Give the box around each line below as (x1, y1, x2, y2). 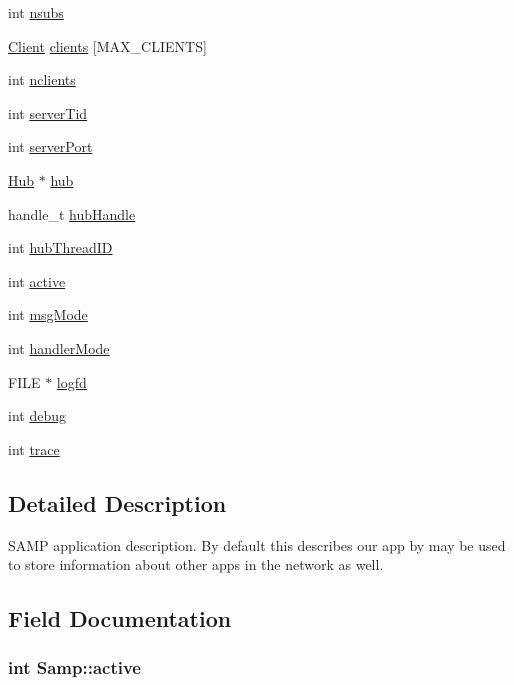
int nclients (8, 69, 76, 90)
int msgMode (8, 304, 88, 325)
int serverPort (8, 136, 93, 157)
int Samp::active (8, 655, 141, 680)
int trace (8, 438, 60, 459)
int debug (8, 405, 66, 426)
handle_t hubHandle (8, 203, 136, 224)
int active (8, 270, 66, 291)
